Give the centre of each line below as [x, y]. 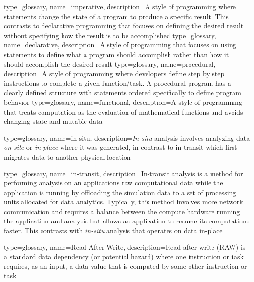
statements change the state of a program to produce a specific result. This [116, 16]
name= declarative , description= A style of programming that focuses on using [120, 45]
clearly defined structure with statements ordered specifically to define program [123, 92]
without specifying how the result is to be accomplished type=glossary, [110, 35]
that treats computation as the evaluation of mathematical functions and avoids [124, 111]
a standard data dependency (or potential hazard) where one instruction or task [124, 256]
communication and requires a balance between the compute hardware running [122, 211]
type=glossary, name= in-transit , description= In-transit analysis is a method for [124, 173]
